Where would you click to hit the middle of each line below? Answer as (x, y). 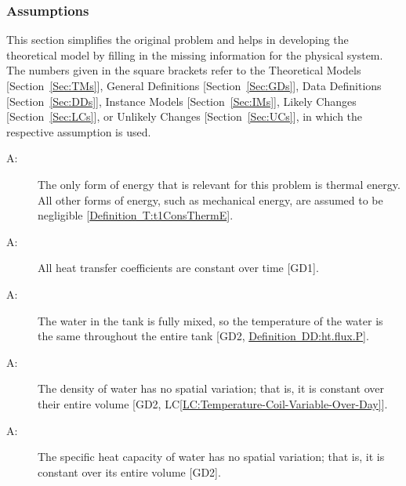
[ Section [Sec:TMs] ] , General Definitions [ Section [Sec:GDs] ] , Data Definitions (194, 85)
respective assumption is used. (79, 131)
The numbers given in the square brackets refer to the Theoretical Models (184, 70)
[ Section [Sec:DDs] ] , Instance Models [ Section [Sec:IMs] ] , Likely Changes (181, 101)
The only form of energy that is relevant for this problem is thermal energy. (219, 184)
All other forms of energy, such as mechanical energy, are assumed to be (210, 199)
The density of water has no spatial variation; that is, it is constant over (211, 388)
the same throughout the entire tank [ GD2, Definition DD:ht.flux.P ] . (203, 336)
